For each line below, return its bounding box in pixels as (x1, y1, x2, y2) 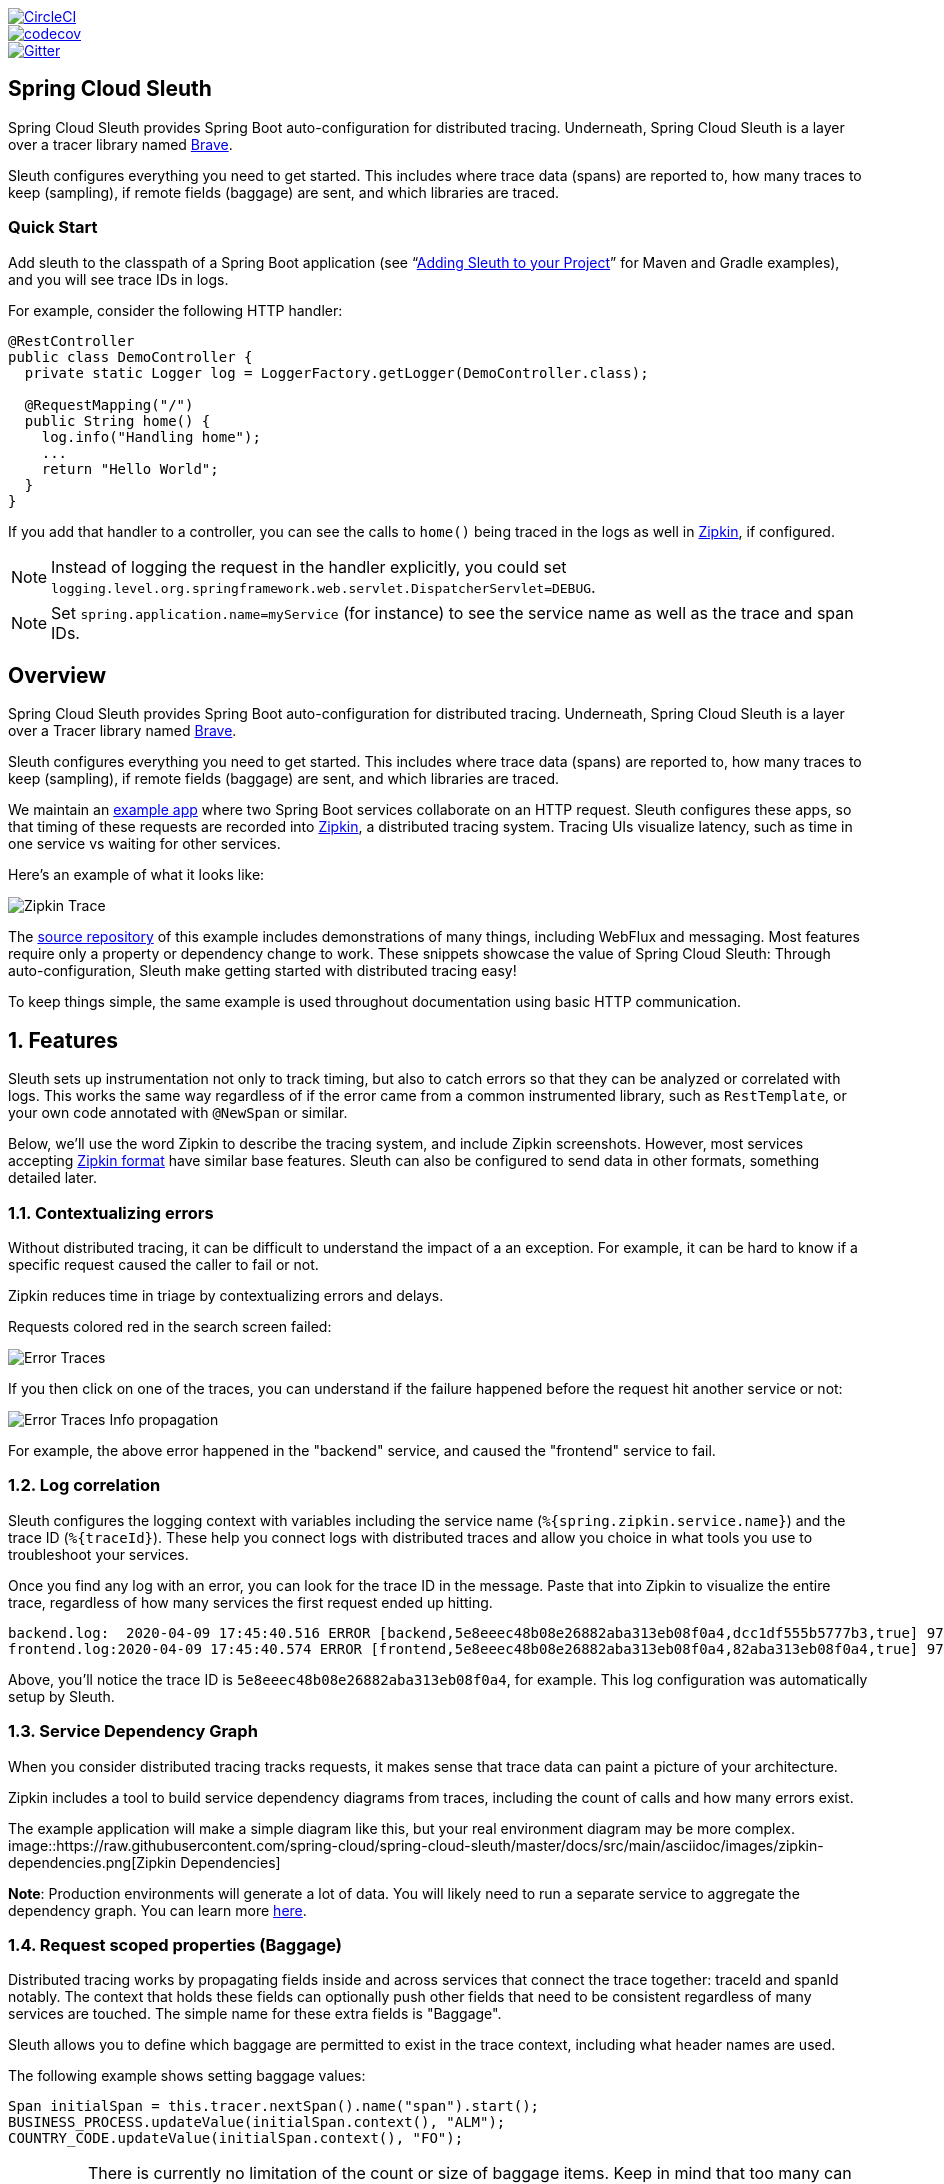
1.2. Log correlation (8, 1475, 161, 1496)
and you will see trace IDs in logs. (8, 270, 229, 288)
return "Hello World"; (41, 460, 219, 477)
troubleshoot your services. (8, 1545, 189, 1563)
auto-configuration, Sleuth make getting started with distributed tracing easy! (8, 962, 517, 980)
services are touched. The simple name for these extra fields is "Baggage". (8, 2005, 502, 2023)
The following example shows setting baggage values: (8, 2067, 366, 2085)
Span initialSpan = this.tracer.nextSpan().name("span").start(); (8, 2098, 540, 2115)
